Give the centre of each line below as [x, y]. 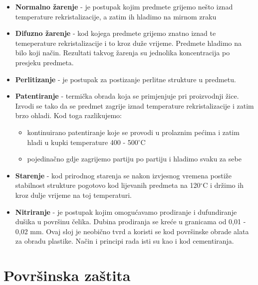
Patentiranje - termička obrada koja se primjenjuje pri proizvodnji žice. [127, 96]
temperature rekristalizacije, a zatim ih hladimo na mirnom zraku [116, 16]
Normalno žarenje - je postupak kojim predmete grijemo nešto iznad [124, 6]
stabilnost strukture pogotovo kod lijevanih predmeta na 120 [108, 185]
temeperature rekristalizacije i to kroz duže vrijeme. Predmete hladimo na [128, 43]
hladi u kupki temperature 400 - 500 [83, 142]
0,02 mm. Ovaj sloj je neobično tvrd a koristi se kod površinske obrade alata [132, 231]
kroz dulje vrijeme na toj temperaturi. [73, 195]
